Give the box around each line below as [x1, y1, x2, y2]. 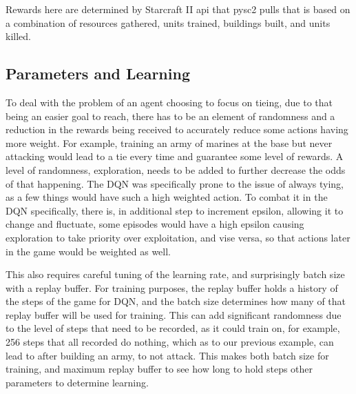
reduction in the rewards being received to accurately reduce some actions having [6, 122, 348, 137]
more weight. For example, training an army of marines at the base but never [6, 135, 333, 150]
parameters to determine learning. [6, 375, 149, 389]
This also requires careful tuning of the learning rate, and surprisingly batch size [6, 267, 345, 282]
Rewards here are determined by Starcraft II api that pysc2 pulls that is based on [6, 2, 350, 16]
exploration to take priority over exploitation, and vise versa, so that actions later [6, 230, 350, 244]
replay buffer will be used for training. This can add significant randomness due [6, 307, 342, 322]
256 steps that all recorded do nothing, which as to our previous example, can [6, 335, 334, 349]
